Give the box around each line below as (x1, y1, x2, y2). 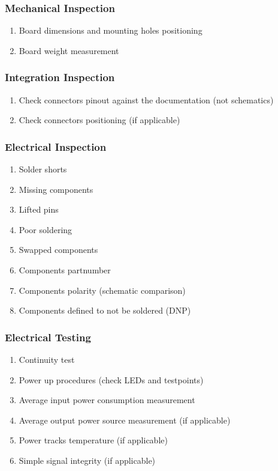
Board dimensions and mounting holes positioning (19, 24, 203, 37)
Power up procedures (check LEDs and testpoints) (19, 373, 204, 386)
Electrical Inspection (5, 139, 107, 154)
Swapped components (19, 243, 98, 256)
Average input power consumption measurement (19, 394, 195, 406)
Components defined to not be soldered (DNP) (19, 304, 191, 317)
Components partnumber (19, 264, 111, 276)
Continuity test (19, 353, 75, 365)
